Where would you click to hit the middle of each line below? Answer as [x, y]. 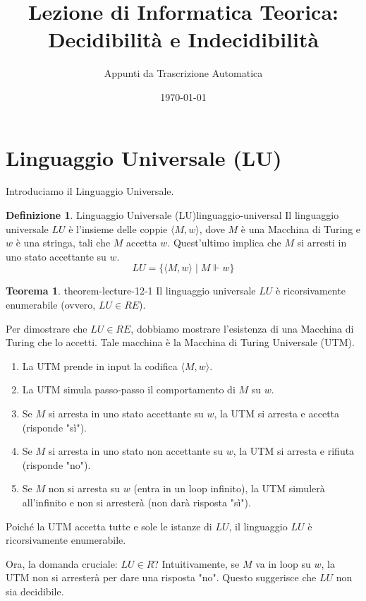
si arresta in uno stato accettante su [126, 413]
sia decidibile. [35, 591]
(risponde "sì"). [54, 427]
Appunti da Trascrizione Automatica [183, 73]
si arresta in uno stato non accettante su [136, 451]
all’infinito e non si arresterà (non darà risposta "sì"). [136, 502]
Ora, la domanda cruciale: [62, 563]
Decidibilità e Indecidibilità [183, 39]
